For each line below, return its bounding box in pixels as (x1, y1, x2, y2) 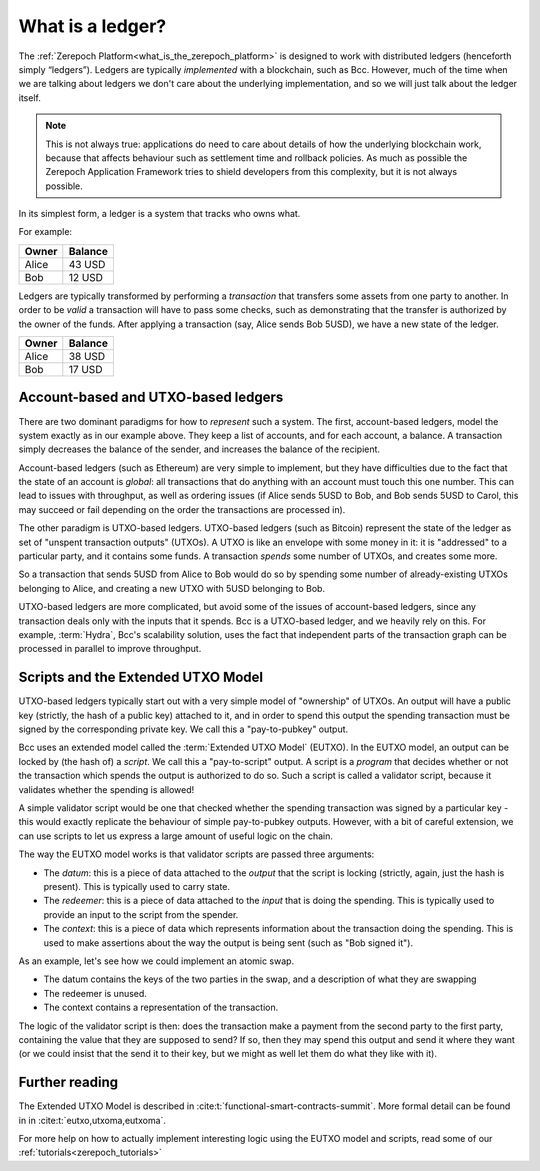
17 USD (68, 363, 103, 377)
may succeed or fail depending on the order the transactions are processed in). (18, 503, 346, 515)
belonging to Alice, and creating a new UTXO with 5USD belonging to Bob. (18, 582, 325, 594)
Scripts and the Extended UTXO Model (18, 669, 264, 686)
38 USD (68, 350, 106, 364)
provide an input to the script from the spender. (43, 908, 239, 920)
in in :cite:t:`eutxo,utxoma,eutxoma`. (18, 1114, 167, 1126)
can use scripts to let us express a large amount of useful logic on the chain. (18, 830, 334, 842)
